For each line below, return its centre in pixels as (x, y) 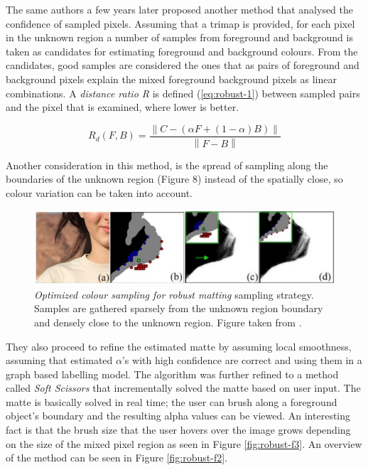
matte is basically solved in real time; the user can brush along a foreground (172, 401)
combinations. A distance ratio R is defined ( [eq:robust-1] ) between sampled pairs (183, 93)
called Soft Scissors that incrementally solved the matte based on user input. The (183, 388)
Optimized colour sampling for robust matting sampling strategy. (174, 294)
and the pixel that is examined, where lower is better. (123, 107)
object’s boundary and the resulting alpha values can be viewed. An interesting (178, 416)
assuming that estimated (59, 360)
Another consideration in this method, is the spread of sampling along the (167, 165)
